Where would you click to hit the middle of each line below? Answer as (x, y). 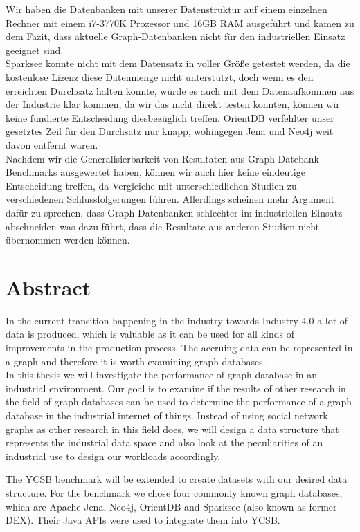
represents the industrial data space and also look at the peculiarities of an (164, 442)
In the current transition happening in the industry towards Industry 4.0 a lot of (177, 320)
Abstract (48, 287)
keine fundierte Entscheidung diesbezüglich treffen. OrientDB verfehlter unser (170, 117)
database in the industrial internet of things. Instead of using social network (167, 415)
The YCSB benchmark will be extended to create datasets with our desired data (177, 479)
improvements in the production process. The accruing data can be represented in (179, 347)
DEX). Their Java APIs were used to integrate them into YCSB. (143, 520)
